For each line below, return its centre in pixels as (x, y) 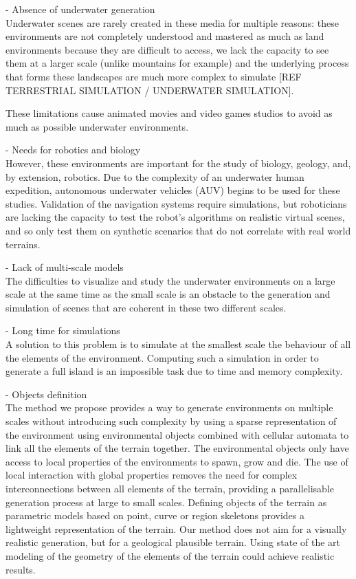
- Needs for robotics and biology (73, 150)
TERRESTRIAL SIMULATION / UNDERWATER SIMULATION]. (150, 90)
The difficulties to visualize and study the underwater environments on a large (170, 280)
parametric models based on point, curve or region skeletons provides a (155, 515)
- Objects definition (46, 394)
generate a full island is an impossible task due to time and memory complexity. (174, 371)
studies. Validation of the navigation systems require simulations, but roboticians (176, 203)
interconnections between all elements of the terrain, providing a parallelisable (170, 488)
